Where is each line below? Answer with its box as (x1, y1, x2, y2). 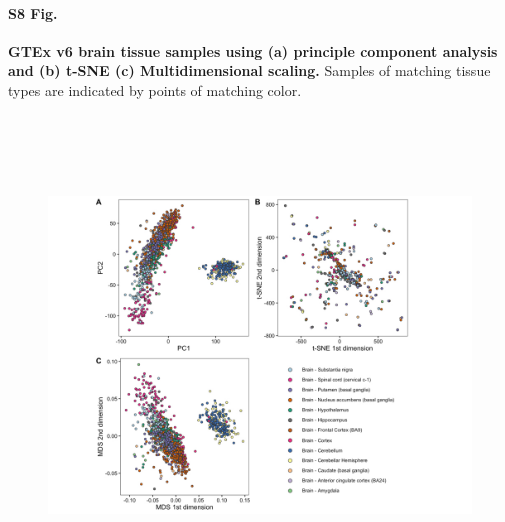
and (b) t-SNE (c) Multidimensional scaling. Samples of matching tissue (8, 60, 491, 81)
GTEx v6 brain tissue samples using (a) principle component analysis (8, 40, 498, 61)
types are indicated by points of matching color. (8, 79, 302, 100)
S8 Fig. (8, 2, 58, 23)
